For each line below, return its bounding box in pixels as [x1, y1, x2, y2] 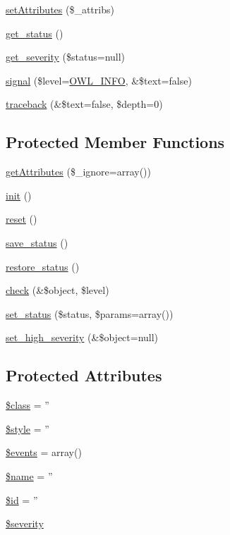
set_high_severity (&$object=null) [6, 330, 159, 345]
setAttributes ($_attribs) [6, 2, 114, 16]
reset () [6, 211, 37, 226]
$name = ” [6, 468, 53, 483]
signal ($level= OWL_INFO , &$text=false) [6, 73, 192, 87]
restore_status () [6, 259, 80, 273]
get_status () [6, 25, 63, 40]
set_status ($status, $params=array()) [6, 306, 174, 321]
